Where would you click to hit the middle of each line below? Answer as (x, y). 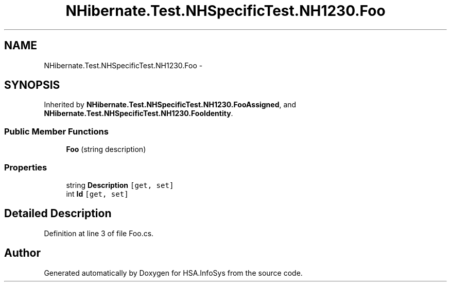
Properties (26, 167)
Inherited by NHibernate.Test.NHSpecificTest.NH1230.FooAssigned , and (170, 105)
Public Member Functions (56, 131)
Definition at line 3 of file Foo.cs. (99, 233)
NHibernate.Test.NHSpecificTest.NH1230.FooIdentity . (138, 113)
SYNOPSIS (32, 85)
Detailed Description (58, 214)
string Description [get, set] (120, 185)
